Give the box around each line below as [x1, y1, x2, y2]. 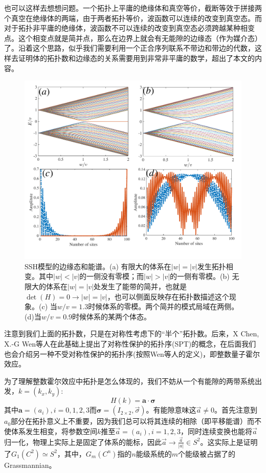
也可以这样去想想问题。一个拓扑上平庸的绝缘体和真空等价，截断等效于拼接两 [4, 3, 262, 13]
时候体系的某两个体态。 [72, 311, 151, 321]
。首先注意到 [214, 404, 257, 415]
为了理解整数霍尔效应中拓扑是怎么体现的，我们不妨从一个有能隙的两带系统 [4, 375, 255, 386]
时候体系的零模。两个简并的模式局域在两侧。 [88, 301, 239, 312]
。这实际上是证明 [200, 436, 258, 447]
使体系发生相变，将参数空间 [4, 425, 97, 436]
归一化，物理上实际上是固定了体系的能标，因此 [4, 436, 162, 447]
